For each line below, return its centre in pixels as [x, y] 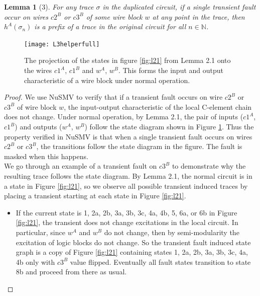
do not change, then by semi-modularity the [172, 232]
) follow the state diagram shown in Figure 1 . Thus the [169, 126]
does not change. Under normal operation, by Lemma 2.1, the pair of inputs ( [124, 117]
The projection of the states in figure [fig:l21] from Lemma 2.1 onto [127, 60]
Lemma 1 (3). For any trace [49, 7]
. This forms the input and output [171, 70]
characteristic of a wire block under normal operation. [107, 80]
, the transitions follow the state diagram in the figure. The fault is [139, 146]
